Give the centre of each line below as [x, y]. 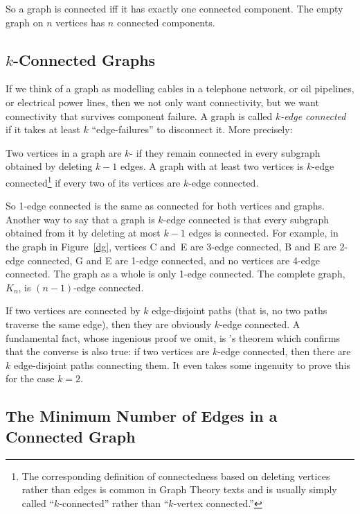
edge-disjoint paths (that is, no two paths [240, 310]
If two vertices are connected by [73, 310]
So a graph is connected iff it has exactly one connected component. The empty [174, 8]
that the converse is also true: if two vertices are [108, 351]
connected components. [166, 22]
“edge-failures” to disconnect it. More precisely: [192, 129]
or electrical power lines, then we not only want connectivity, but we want [162, 102]
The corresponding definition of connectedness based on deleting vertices [176, 476]
